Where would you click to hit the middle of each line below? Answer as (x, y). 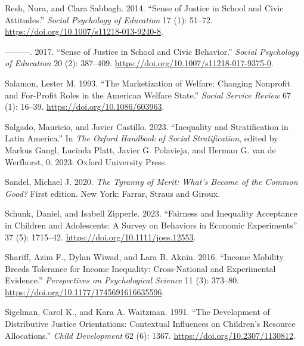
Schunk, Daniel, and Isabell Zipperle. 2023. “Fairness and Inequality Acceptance (151, 213)
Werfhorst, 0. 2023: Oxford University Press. (86, 161)
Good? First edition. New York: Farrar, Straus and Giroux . (113, 193)
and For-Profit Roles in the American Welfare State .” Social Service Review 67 (148, 95)
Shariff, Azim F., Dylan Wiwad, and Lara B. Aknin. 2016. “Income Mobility (144, 257)
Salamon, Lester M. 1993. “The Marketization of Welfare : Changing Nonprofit (148, 83)
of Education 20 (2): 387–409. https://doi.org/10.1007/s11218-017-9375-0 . (139, 63)
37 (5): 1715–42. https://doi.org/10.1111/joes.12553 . (100, 237)
